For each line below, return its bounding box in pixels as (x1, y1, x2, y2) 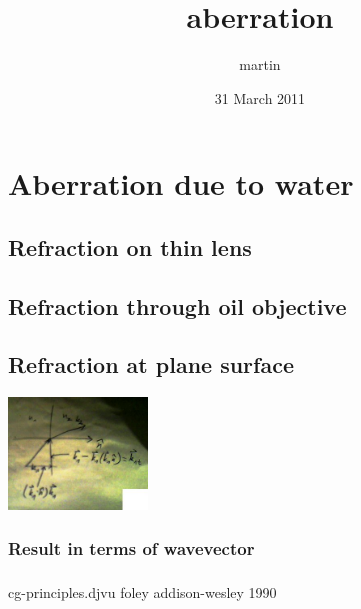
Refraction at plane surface (8, 349, 294, 380)
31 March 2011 (214, 87, 306, 108)
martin (239, 54, 281, 75)
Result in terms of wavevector (8, 536, 255, 561)
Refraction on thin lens (8, 231, 252, 262)
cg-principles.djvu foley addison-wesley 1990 (8, 582, 277, 603)
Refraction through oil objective (8, 290, 347, 321)
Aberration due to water (8, 163, 354, 204)
